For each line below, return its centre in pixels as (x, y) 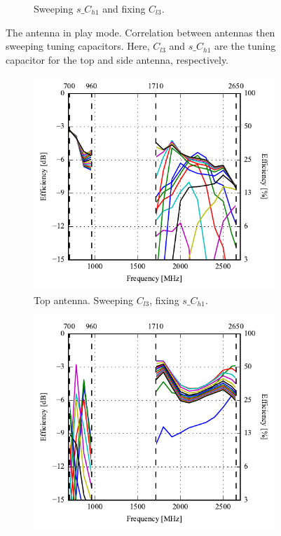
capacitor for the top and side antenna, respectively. (117, 59)
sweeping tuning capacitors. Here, (78, 46)
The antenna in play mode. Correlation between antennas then (140, 32)
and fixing (124, 8)
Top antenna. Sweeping (83, 300)
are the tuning (245, 46)
